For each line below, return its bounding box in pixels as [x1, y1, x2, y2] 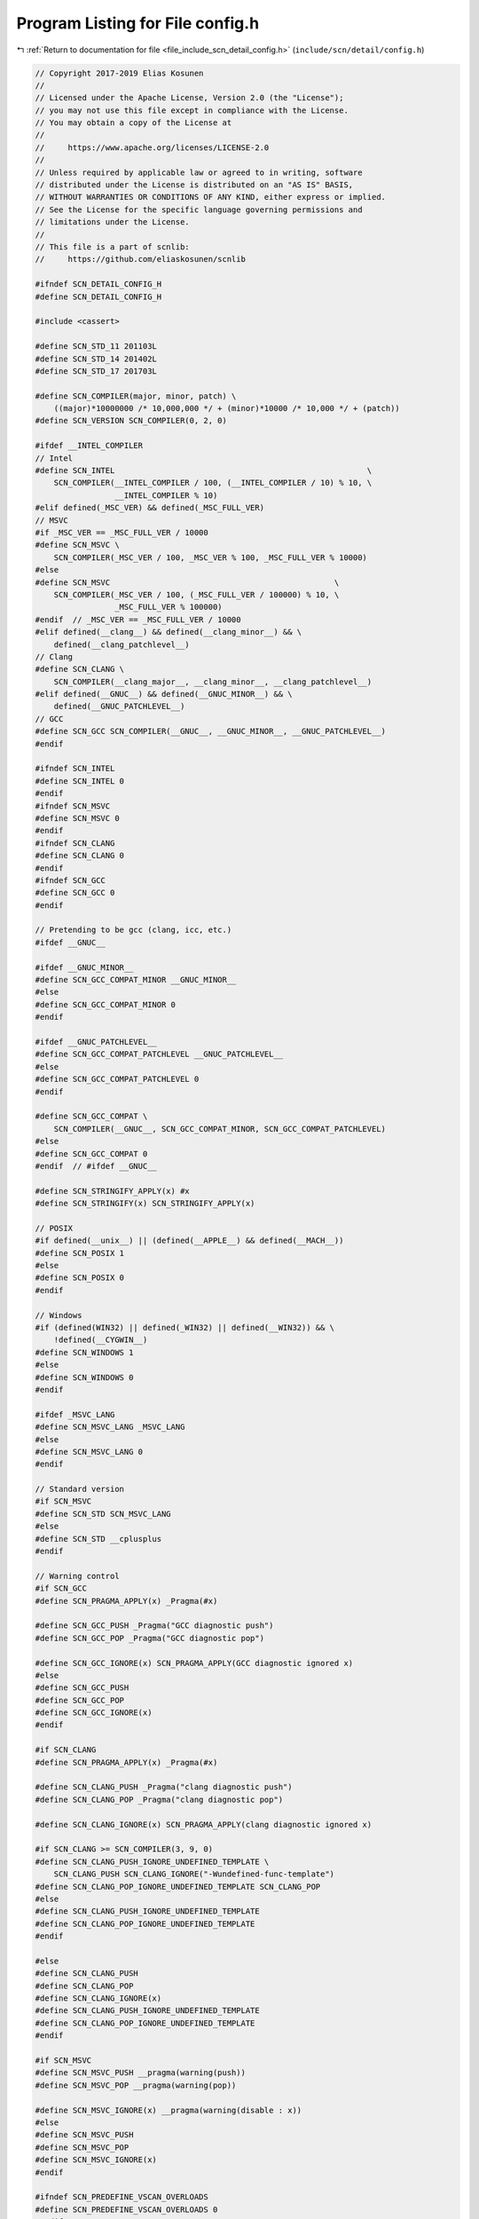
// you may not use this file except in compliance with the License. [35, 105, 349, 115]
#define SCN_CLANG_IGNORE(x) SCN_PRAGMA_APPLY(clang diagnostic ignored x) [35, 1820, 373, 1829]
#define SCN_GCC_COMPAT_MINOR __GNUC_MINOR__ [35, 975, 237, 985]
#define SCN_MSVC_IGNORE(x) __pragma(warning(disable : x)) [35, 2104, 302, 2115]
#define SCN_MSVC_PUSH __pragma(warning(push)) [35, 2068, 246, 2078]
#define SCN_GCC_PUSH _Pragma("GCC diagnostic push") [35, 1621, 274, 1631]
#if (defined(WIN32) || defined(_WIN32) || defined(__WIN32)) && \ [35, 1323, 335, 1332]
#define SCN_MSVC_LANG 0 [35, 1447, 144, 1457]
